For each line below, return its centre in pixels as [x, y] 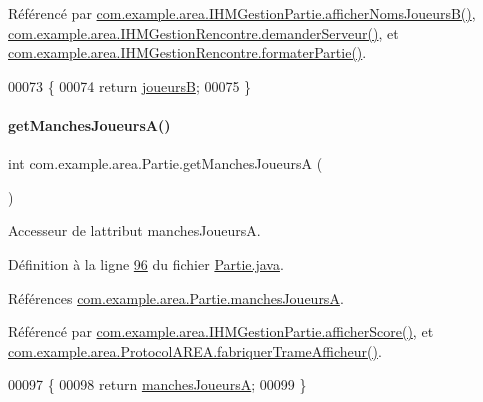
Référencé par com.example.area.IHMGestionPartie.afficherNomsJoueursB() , [242, 13]
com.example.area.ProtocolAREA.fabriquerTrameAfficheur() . [195, 350]
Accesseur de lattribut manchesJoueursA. [134, 230]
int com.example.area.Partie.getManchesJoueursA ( [165, 163]
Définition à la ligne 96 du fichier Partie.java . [146, 263]
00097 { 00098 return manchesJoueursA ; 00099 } [157, 384]
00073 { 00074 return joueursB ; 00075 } [130, 85]
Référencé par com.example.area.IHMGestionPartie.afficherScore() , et [221, 331]
